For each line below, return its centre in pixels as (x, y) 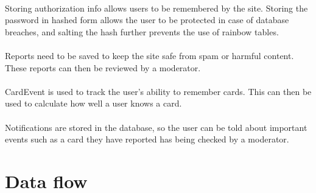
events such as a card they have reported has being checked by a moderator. (147, 139)
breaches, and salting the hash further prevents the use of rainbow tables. (142, 31)
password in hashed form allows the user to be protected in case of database (147, 20)
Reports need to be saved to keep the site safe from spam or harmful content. (149, 55)
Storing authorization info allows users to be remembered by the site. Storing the (156, 8)
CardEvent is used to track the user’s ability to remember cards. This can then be (158, 91)
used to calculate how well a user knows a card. (93, 103)
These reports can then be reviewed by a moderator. (103, 67)
